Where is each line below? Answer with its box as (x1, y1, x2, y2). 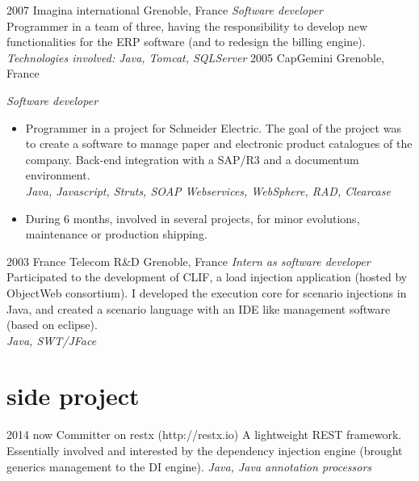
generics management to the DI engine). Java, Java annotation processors (6, 458, 372, 475)
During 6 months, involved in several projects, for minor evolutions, (25, 209, 360, 226)
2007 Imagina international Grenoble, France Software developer (6, 2, 323, 18)
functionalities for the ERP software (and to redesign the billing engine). (6, 33, 366, 50)
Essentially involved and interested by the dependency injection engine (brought (6, 442, 403, 458)
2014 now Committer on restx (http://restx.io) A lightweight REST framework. (6, 426, 402, 443)
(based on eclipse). (6, 316, 98, 333)
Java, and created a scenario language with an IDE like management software (6, 300, 391, 317)
